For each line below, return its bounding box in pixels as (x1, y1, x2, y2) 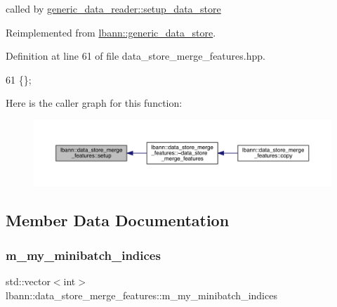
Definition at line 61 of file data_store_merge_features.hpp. (6, 48, 265, 63)
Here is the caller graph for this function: (6, 96, 183, 110)
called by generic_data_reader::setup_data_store (6, 1, 221, 15)
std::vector (6, 273, 51, 288)
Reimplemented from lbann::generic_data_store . (6, 25, 216, 39)
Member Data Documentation (6, 209, 230, 231)
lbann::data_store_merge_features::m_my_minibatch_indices (6, 287, 277, 302)
